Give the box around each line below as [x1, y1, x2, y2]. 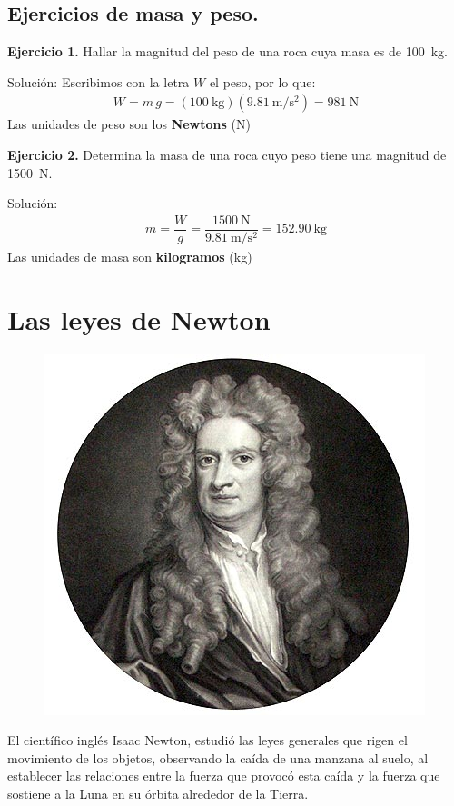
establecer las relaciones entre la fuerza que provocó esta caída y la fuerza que [7, 766, 440, 785]
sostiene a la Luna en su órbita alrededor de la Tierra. [7, 783, 309, 802]
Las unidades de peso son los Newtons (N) [7, 114, 251, 134]
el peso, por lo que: [209, 72, 316, 91]
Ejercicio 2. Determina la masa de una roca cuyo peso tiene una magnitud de [7, 145, 447, 164]
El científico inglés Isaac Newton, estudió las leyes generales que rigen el [7, 731, 408, 750]
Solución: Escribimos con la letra [7, 72, 190, 91]
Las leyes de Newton [7, 300, 271, 337]
